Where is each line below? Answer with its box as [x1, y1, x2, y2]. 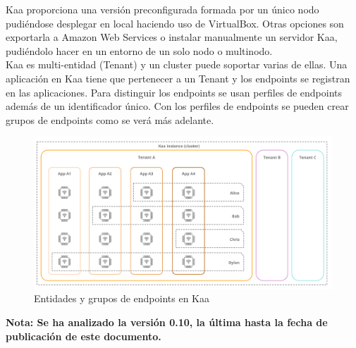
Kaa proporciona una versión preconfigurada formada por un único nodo [6, 2, 319, 16]
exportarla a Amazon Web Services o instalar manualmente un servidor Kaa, [6, 30, 338, 44]
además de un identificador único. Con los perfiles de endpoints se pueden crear [6, 99, 349, 113]
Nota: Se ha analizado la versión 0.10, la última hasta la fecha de [6, 315, 328, 330]
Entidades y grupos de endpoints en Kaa [34, 291, 209, 306]
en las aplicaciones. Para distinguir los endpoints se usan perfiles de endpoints [6, 85, 343, 99]
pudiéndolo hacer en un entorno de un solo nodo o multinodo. [6, 43, 273, 58]
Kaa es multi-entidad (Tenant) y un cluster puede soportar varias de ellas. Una [6, 57, 348, 72]
